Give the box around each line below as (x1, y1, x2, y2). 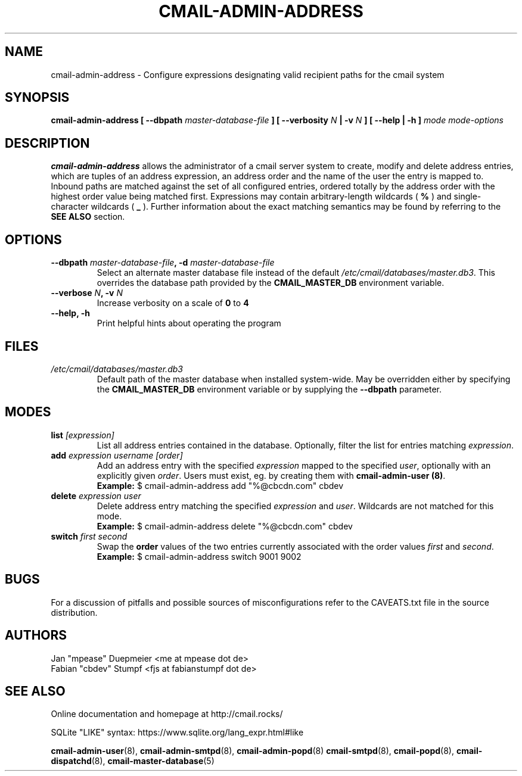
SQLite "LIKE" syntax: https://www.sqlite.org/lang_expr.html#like (51, 727, 304, 738)
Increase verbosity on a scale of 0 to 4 (97, 298, 249, 308)
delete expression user (51, 490, 141, 501)
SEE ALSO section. (51, 211, 125, 222)
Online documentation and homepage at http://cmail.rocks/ (51, 709, 283, 719)
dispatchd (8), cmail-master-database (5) (51, 756, 215, 766)
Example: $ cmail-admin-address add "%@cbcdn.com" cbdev (97, 480, 344, 491)
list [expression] (51, 429, 114, 440)
